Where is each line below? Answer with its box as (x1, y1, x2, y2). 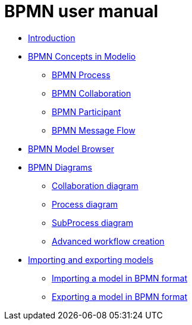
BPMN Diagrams (28, 162, 92, 172)
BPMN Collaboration (52, 88, 131, 98)
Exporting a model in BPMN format (52, 291, 187, 302)
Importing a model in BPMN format (52, 273, 187, 283)
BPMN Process (52, 69, 111, 80)
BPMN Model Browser (28, 143, 114, 154)
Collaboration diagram (52, 180, 139, 191)
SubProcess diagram (52, 217, 133, 228)
